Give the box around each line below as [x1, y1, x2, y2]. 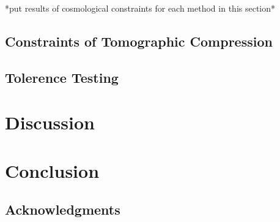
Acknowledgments [5, 200, 120, 219]
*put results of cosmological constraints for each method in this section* [5, 2, 276, 14]
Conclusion [5, 158, 100, 183]
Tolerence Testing [5, 67, 119, 86]
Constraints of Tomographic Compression [5, 31, 273, 50]
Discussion [5, 110, 95, 135]
